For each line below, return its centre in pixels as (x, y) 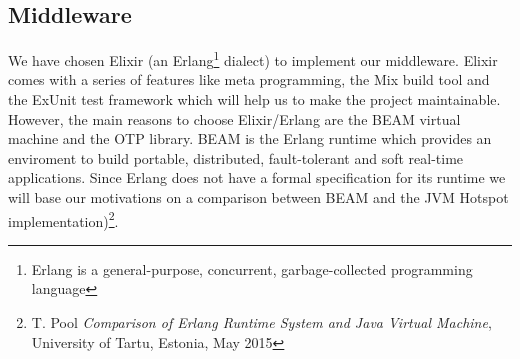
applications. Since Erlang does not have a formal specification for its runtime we (257, 177)
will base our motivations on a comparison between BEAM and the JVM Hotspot (258, 197)
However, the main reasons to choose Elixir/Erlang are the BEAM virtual (234, 118)
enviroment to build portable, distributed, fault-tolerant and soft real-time (236, 157)
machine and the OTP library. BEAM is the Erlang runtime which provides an (250, 138)
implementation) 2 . (63, 219)
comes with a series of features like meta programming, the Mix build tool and (249, 79)
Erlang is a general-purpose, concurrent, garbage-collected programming (252, 268)
